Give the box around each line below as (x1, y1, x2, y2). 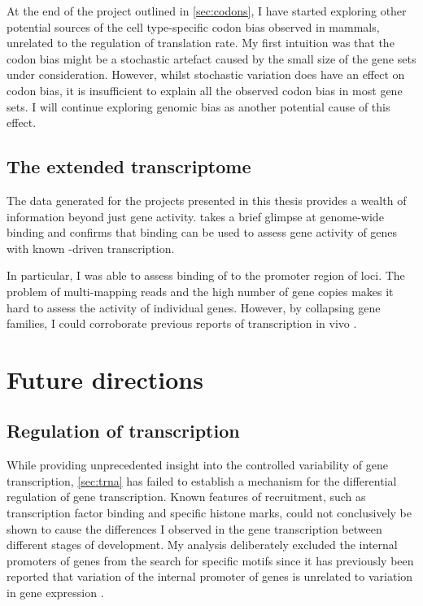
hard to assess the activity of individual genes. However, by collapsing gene (7, 299, 381, 316)
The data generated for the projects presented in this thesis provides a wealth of (7, 191, 407, 208)
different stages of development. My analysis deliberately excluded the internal (7, 536, 398, 553)
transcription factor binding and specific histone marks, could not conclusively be (7, 504, 412, 521)
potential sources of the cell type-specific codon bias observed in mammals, (7, 18, 380, 35)
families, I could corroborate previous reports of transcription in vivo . (7, 315, 357, 332)
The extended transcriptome (7, 154, 251, 179)
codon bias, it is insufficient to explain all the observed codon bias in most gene (7, 81, 403, 98)
